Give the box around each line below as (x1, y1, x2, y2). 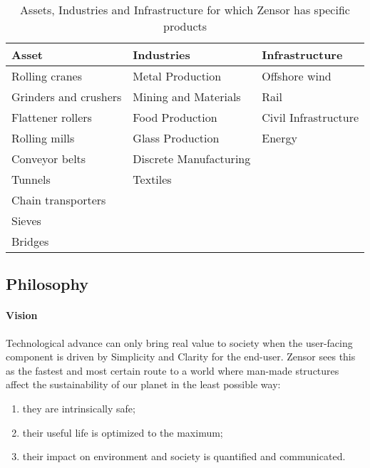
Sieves (11, 212, 41, 229)
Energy (262, 130, 297, 146)
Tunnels (11, 171, 51, 187)
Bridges (11, 233, 49, 249)
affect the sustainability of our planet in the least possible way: (6, 377, 281, 392)
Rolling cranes (11, 68, 83, 84)
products (163, 18, 207, 34)
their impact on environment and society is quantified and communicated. (22, 449, 346, 464)
